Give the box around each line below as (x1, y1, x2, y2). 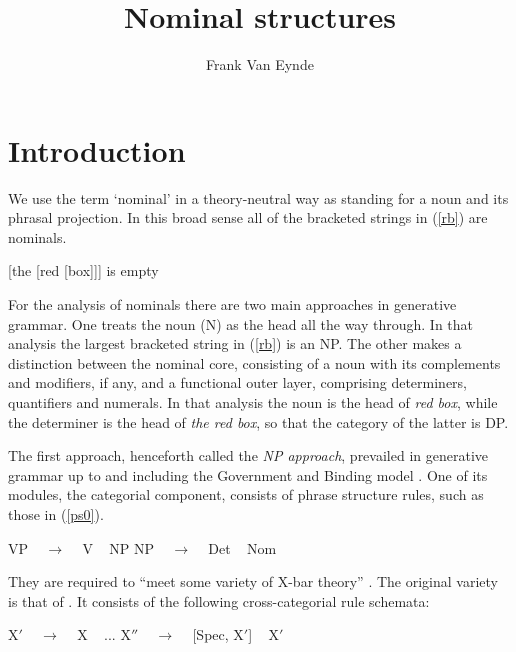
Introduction (8, 129, 186, 170)
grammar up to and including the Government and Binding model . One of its (8, 464, 488, 485)
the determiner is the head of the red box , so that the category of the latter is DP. (8, 411, 509, 432)
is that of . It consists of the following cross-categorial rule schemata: (8, 590, 430, 611)
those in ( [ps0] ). (8, 503, 104, 524)
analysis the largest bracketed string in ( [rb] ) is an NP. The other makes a (8, 333, 462, 354)
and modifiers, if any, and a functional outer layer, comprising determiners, (8, 372, 468, 393)
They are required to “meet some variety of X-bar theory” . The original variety (8, 571, 498, 592)
